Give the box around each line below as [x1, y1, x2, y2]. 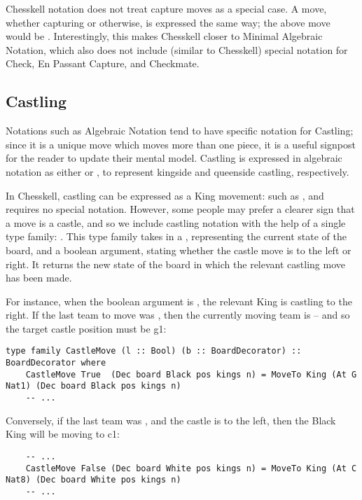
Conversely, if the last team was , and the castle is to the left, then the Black [6, 412, 336, 427]
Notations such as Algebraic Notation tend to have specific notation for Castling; [6, 123, 354, 138]
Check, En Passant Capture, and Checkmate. [6, 56, 200, 71]
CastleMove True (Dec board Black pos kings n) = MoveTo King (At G [25, 369, 357, 380]
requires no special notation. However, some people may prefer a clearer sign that [6, 202, 355, 216]
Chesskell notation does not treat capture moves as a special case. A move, [6, 1, 327, 15]
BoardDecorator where [6, 358, 106, 368]
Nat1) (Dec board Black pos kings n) [6, 381, 181, 391]
